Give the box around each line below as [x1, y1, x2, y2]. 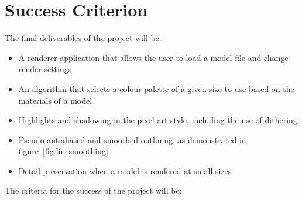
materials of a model [18, 94, 92, 106]
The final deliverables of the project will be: [5, 32, 162, 44]
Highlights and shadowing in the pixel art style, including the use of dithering [18, 114, 297, 126]
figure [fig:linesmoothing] [18, 145, 108, 157]
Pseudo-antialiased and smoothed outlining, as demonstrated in [18, 133, 246, 145]
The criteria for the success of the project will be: [5, 184, 182, 196]
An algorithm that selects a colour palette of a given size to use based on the [18, 82, 294, 94]
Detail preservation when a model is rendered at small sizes [18, 164, 232, 177]
